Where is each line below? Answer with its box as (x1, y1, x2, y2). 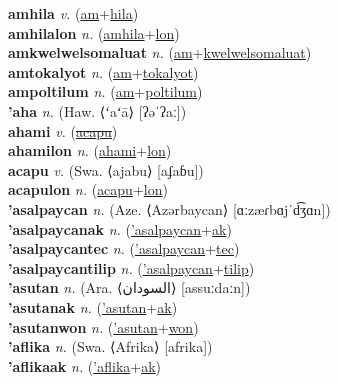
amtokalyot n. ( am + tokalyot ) (8, 61, 199, 82)
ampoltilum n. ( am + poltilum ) (8, 81, 203, 102)
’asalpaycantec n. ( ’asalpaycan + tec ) (8, 238, 240, 259)
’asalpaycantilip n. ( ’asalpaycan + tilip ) (8, 257, 255, 278)
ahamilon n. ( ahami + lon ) (8, 140, 172, 161)
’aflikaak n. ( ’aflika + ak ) (8, 355, 162, 376)
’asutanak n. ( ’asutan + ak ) (8, 296, 178, 317)
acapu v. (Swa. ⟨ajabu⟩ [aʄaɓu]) (8, 159, 204, 180)
